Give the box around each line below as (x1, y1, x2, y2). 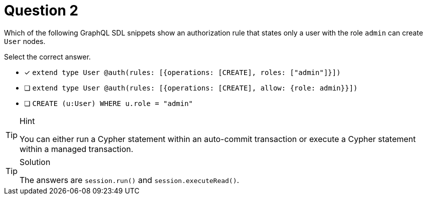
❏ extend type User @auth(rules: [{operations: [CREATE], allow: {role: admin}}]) (24, 83, 358, 92)
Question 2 (4, 2, 79, 19)
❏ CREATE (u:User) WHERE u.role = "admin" (24, 98, 193, 107)
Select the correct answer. (4, 52, 91, 61)
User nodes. (4, 36, 46, 45)
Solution (20, 156, 51, 167)
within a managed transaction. (20, 143, 133, 154)
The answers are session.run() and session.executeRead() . (20, 174, 240, 185)
